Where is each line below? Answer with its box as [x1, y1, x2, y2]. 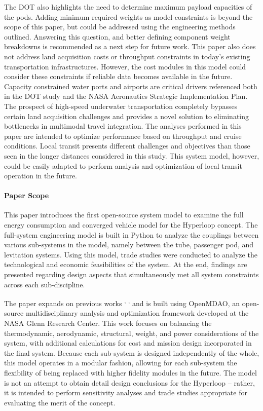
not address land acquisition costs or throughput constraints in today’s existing [4, 51, 250, 61]
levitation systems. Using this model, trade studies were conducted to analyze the [4, 249, 257, 259]
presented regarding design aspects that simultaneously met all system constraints [4, 269, 259, 280]
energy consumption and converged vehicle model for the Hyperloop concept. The [4, 219, 258, 230]
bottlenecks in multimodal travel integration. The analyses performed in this [4, 121, 242, 131]
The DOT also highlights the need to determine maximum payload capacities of [4, 2, 252, 12]
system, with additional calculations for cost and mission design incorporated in [4, 338, 252, 348]
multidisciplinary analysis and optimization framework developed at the [25, 308, 249, 318]
